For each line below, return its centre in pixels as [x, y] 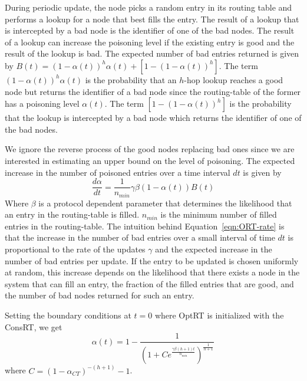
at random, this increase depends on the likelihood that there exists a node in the [152, 272]
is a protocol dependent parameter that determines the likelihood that [165, 203]
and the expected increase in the [214, 249]
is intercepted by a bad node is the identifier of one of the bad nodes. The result [150, 30]
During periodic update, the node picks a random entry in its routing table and [148, 7]
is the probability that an [131, 79]
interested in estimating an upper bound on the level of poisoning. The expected [150, 160]
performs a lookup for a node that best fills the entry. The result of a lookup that [152, 19]
